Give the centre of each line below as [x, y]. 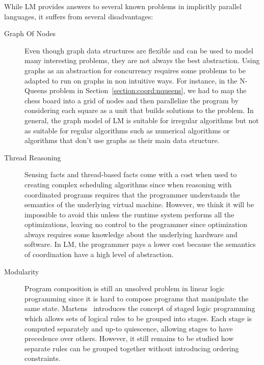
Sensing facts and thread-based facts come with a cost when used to [131, 174]
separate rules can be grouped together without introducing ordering [132, 348]
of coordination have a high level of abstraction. [99, 254]
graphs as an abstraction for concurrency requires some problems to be [135, 70]
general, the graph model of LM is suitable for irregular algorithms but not [142, 120]
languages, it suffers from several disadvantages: [79, 16]
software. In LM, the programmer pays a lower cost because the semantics [140, 244]
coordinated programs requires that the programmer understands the [133, 194]
